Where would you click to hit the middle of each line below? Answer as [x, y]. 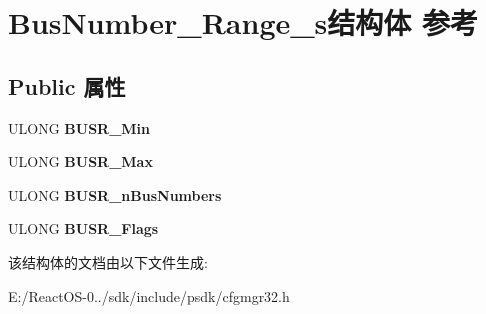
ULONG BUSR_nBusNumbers [115, 194]
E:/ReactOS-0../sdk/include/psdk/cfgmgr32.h [149, 295]
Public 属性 [67, 85]
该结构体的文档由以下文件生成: [108, 261]
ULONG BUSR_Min [79, 127]
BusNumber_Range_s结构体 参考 [243, 22]
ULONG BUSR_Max [80, 161]
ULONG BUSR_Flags [83, 228]
